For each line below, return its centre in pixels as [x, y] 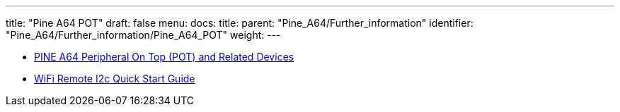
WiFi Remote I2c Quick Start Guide [115, 79]
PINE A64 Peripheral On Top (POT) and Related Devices [164, 57]
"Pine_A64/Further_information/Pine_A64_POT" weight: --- [143, 35]
